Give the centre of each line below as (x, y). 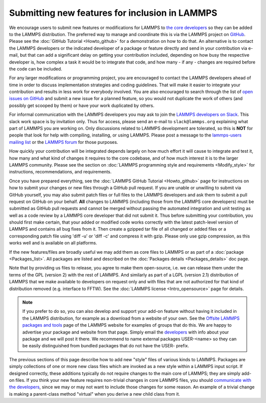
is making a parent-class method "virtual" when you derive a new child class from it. (95, 394)
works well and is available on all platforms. (53, 243)
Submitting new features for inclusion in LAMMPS (113, 13)
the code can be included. (36, 68)
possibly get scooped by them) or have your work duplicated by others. (82, 105)
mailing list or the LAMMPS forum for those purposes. (64, 142)
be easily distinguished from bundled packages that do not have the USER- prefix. (106, 346)
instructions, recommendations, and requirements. (60, 172)
